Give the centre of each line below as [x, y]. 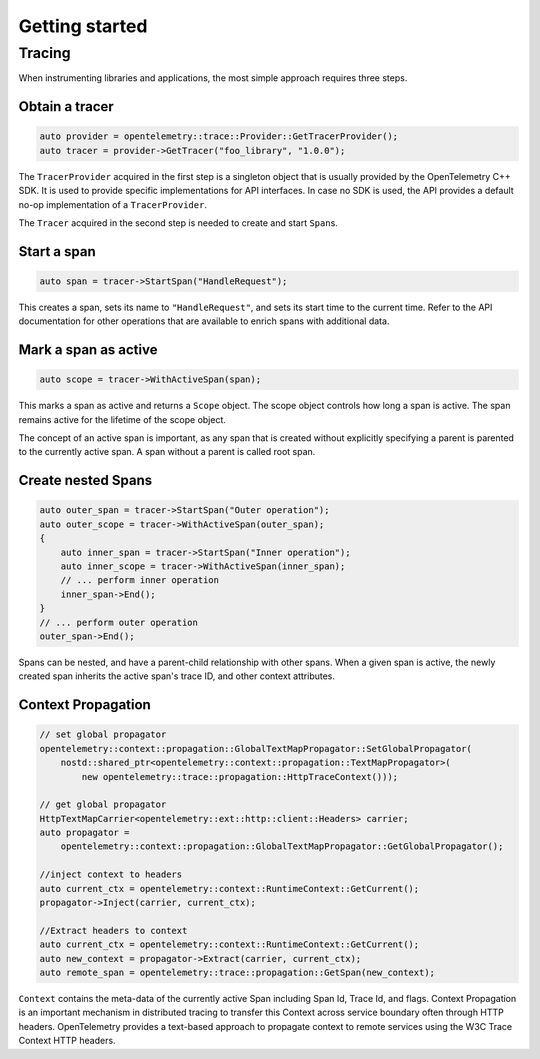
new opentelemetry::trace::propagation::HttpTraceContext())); [240, 776]
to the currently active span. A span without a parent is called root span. [167, 452]
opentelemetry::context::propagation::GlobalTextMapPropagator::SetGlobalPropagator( [255, 748]
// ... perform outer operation [119, 622]
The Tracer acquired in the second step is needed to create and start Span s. [178, 222]
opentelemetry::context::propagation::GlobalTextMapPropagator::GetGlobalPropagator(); [282, 846]
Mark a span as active [88, 350]
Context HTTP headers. [67, 1041]
